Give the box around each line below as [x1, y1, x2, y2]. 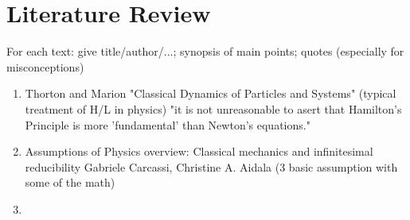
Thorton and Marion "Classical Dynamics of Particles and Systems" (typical [25, 85, 396, 102]
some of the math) [25, 174, 115, 191]
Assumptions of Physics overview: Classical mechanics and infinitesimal [25, 143, 373, 160]
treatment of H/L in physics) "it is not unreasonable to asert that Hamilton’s [25, 100, 402, 117]
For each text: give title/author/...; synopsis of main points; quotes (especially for [6, 43, 404, 60]
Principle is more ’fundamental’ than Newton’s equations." [25, 116, 310, 133]
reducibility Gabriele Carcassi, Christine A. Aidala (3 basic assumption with [25, 158, 398, 175]
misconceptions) [6, 58, 84, 75]
